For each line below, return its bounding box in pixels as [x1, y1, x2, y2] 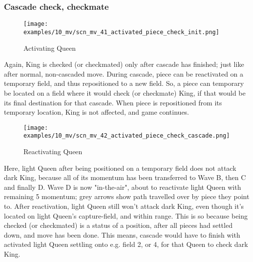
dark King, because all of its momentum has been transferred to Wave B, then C [4, 172, 246, 182]
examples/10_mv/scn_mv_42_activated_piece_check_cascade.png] [23, 132, 230, 140]
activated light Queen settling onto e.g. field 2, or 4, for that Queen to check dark [4, 239, 248, 249]
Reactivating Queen [23, 146, 83, 156]
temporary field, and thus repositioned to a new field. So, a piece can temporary [4, 78, 244, 88]
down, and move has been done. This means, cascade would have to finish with [4, 229, 240, 240]
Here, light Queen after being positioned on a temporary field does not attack [4, 162, 236, 173]
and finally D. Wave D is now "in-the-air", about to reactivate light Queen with [4, 181, 241, 192]
